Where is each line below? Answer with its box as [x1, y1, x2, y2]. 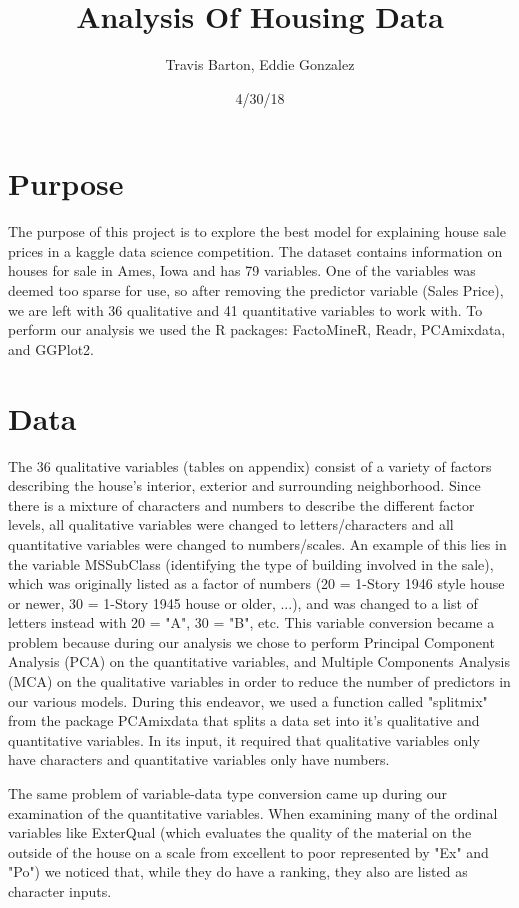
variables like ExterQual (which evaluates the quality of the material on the [8, 822, 472, 843]
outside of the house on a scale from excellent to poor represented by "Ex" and [8, 841, 489, 862]
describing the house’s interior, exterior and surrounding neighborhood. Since [8, 475, 481, 496]
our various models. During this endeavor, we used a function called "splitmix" [8, 690, 488, 711]
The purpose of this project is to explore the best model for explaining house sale [8, 221, 507, 242]
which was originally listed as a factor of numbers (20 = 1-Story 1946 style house [8, 573, 505, 594]
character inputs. [8, 881, 112, 901]
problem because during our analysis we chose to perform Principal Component [8, 631, 495, 652]
